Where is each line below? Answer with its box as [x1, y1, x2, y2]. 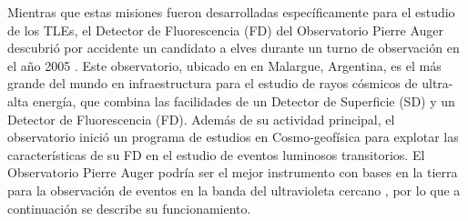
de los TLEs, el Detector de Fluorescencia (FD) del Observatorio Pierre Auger [7, 20, 444, 39]
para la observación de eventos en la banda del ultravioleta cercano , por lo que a [7, 180, 461, 199]
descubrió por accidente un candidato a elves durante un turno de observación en [7, 38, 460, 57]
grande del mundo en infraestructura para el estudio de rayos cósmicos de [7, 74, 418, 93]
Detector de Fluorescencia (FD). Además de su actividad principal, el [7, 109, 395, 128]
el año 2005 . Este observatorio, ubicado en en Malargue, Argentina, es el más [7, 55, 442, 75]
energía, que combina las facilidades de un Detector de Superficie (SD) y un [32, 91, 455, 110]
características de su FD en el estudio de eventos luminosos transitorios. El [7, 145, 425, 164]
